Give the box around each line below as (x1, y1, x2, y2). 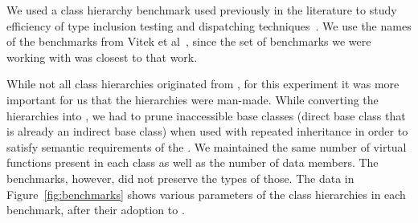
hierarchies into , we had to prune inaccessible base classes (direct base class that (6, 107, 406, 124)
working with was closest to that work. (6, 48, 198, 65)
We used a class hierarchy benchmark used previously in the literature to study (6, 2, 397, 18)
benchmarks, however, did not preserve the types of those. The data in (6, 169, 354, 186)
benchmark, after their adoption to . (6, 201, 185, 218)
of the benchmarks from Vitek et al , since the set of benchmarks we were (6, 33, 371, 50)
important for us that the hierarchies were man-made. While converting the (6, 91, 379, 107)
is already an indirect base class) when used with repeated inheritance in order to (6, 123, 408, 140)
